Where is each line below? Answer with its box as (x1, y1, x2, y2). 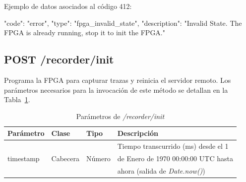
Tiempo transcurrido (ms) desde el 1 (117, 141, 229, 151)
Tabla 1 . (4, 94, 30, 105)
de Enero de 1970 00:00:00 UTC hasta (117, 153, 233, 164)
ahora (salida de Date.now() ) (117, 165, 205, 176)
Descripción (117, 128, 159, 138)
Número (86, 153, 111, 164)
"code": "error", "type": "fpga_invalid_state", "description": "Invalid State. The (4, 17, 242, 28)
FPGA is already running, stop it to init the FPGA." (4, 27, 165, 38)
